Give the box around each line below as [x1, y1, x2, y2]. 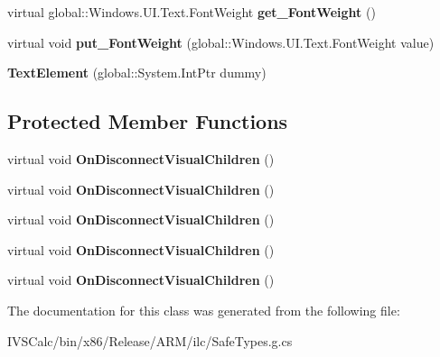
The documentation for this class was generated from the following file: [7, 300, 400, 319]
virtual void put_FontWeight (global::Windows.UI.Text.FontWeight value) [7, 32, 435, 51]
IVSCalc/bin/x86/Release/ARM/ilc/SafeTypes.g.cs [7, 331, 293, 350]
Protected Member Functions [7, 107, 288, 135]
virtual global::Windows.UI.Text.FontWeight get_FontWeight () [7, 3, 376, 21]
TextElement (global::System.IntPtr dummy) [7, 63, 267, 82]
